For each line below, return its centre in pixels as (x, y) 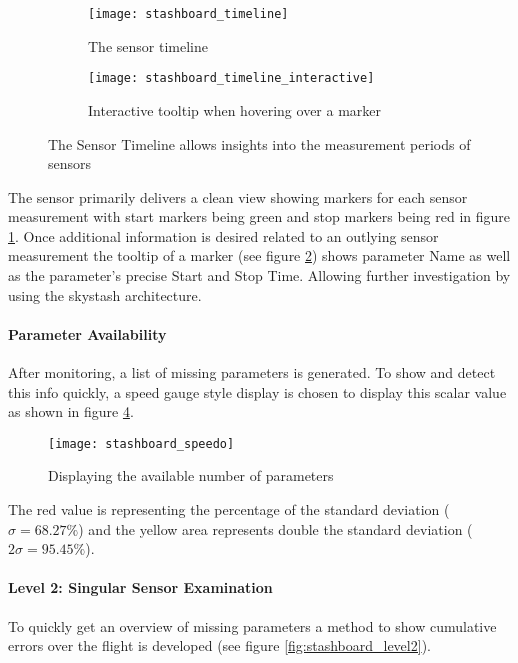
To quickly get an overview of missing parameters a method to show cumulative (252, 625)
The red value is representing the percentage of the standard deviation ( (229, 509)
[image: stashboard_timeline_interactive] (231, 78)
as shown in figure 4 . (71, 411)
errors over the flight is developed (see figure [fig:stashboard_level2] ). (219, 645)
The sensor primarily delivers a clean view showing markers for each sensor (238, 196)
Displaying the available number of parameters (191, 475)
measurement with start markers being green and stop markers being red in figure (259, 216)
